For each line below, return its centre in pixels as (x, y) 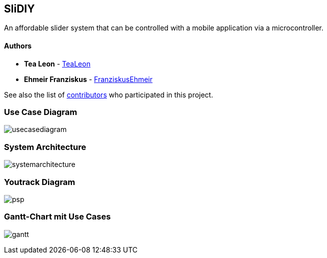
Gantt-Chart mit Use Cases (57, 217)
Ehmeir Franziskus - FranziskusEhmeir (88, 79)
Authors (18, 46)
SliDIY (19, 9)
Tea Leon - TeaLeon (57, 63)
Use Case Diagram (41, 112)
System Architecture (45, 147)
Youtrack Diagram (40, 182)
